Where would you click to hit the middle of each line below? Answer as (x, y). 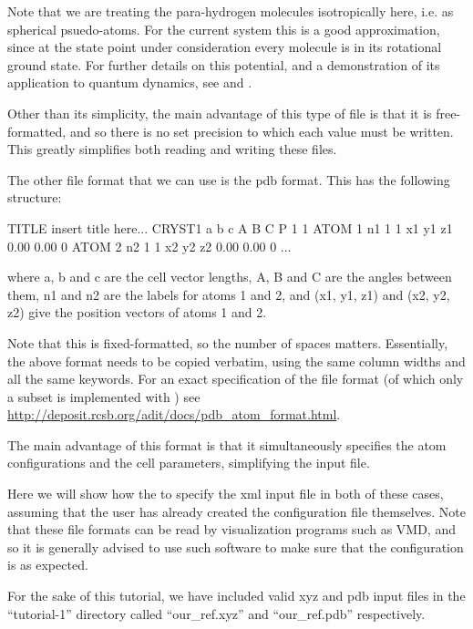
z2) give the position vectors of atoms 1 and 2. (137, 312)
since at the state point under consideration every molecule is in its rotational (225, 47)
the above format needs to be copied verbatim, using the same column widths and (236, 361)
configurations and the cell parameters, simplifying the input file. (189, 463)
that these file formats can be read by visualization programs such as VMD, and (231, 529)
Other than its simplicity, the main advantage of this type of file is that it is (220, 113)
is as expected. (48, 565)
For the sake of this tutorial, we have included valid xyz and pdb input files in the (236, 596)
